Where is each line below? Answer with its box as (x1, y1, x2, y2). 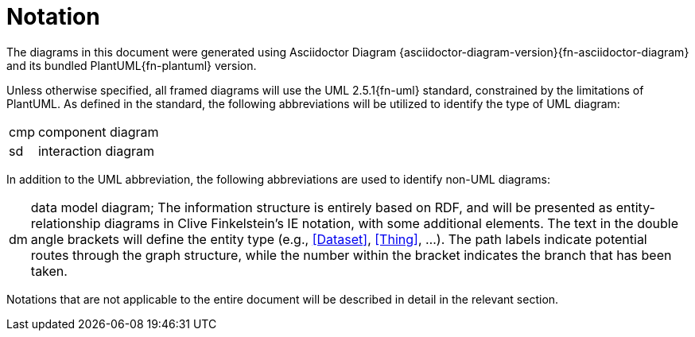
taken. (30, 262, 68, 279)
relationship (30, 215, 101, 231)
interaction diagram (37, 142, 154, 159)
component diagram (37, 123, 159, 140)
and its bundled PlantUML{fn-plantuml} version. (6, 58, 257, 72)
